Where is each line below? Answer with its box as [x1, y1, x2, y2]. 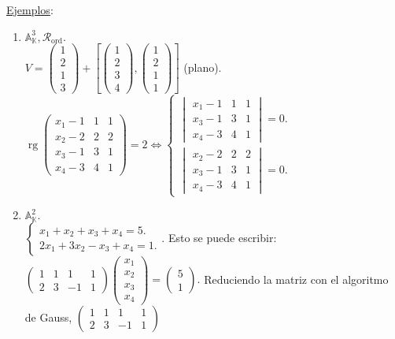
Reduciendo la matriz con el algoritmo [204, 270, 389, 286]
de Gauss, [24, 308, 72, 325]
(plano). [183, 58, 222, 75]
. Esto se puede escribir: [161, 229, 277, 245]
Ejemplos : [6, 2, 54, 17]
